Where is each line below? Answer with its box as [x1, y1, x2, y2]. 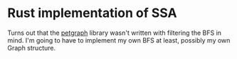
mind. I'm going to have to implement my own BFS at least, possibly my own [7, 36, 231, 44]
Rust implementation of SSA [7, 5, 177, 21]
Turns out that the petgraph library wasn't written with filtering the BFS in [7, 28, 222, 37]
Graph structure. [7, 43, 56, 52]
